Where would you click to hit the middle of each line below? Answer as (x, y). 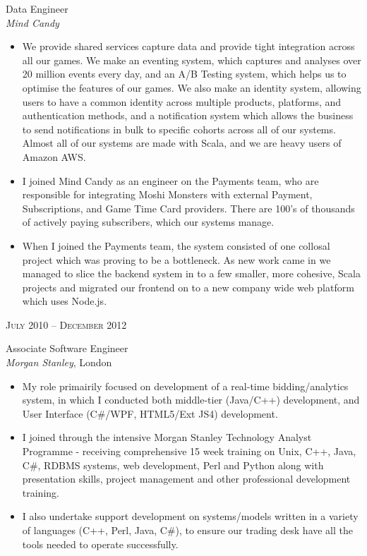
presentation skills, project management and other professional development (186, 479)
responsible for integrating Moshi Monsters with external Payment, (167, 194)
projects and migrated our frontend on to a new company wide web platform (188, 287)
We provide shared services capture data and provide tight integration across (188, 46)
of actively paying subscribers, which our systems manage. (148, 222)
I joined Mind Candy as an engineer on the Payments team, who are (170, 180)
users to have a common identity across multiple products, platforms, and (182, 101)
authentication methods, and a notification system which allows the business (188, 115)
